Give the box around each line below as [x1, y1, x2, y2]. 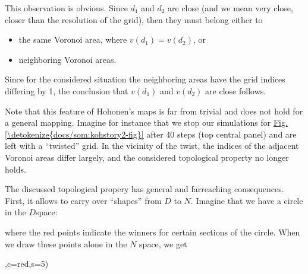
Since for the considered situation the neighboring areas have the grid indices [5, 73, 285, 85]
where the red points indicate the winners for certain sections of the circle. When [5, 225, 300, 238]
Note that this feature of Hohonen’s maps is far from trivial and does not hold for [5, 104, 303, 117]
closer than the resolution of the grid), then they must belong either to [5, 13, 263, 26]
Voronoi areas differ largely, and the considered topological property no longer [5, 151, 289, 163]
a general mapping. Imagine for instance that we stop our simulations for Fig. [5, 116, 288, 129]
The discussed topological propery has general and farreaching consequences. [5, 183, 284, 195]
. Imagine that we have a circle [190, 194, 303, 206]
